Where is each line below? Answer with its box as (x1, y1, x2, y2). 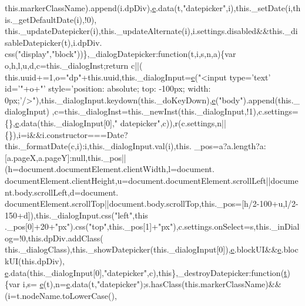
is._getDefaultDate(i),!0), (5, 13, 97, 25)
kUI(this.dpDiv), (5, 255, 65, 267)
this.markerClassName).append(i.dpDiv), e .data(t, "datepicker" (5, 2, 226, 14)
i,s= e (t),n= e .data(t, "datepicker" (22, 278, 140, 290)
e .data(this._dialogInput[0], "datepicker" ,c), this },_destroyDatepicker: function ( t (5, 266, 287, 278)
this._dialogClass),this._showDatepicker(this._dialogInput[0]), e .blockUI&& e (5, 243, 281, 255)
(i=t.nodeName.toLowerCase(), (5, 289, 117, 301)
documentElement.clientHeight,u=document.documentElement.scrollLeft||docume (5, 174, 299, 186)
